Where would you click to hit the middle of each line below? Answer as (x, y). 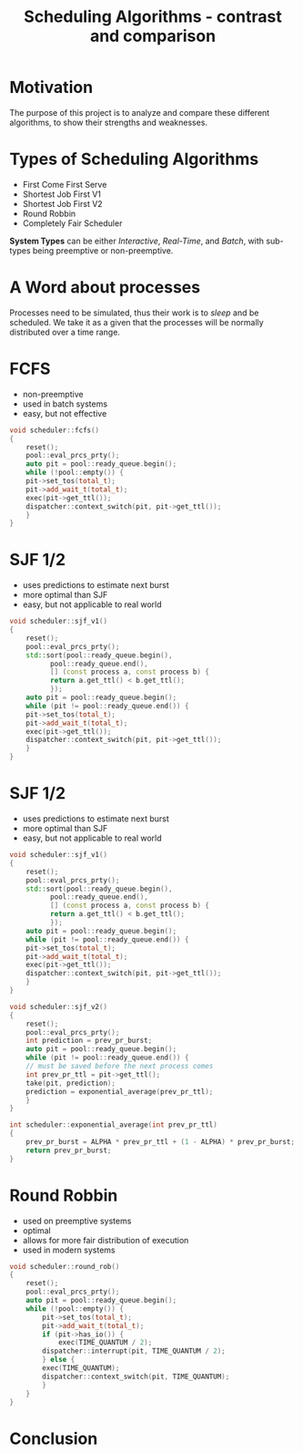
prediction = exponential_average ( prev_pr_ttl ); (120, 1091)
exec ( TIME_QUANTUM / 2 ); (105, 1343)
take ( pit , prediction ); (71, 1083)
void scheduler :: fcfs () (55, 430)
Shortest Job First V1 (62, 194)
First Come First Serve (65, 184)
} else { (59, 1360)
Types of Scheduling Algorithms (134, 159)
